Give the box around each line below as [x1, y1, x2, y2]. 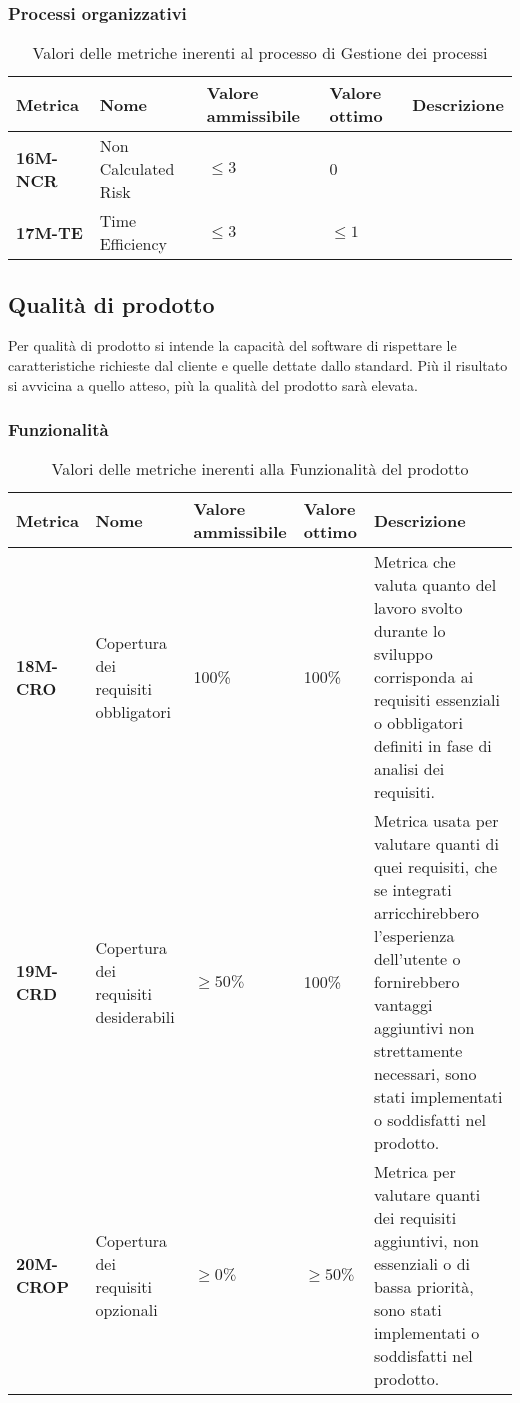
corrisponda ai [373, 665, 474, 689]
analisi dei [373, 757, 445, 781]
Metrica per [373, 1160, 456, 1184]
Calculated [99, 157, 175, 181]
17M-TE [16, 220, 83, 244]
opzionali [95, 1298, 158, 1322]
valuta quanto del [373, 573, 497, 597]
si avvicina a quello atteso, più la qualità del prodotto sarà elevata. [8, 374, 418, 395]
